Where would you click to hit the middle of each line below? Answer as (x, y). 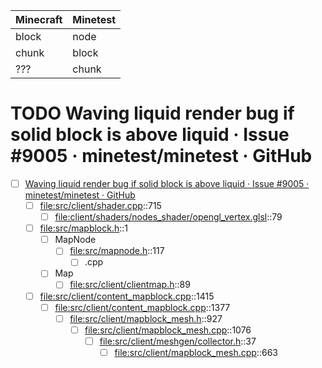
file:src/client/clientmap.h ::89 (130, 285)
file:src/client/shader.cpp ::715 (100, 205)
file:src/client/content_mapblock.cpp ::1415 (127, 296)
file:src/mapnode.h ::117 (117, 251)
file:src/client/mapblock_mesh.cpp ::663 (196, 352)
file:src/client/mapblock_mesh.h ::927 (146, 318)
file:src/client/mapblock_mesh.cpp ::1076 (168, 330)
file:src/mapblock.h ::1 (84, 228)
